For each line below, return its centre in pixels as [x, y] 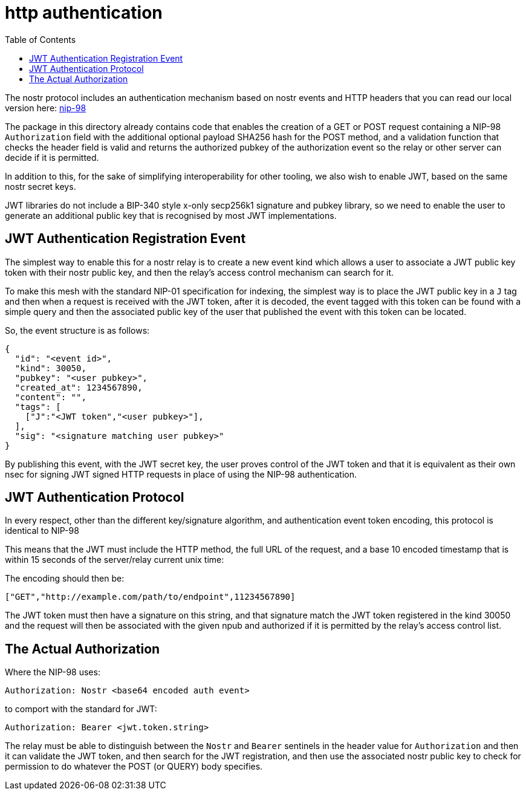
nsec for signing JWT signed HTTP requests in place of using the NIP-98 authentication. [181, 474]
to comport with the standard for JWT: [81, 709]
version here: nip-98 [46, 108]
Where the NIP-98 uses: [53, 672]
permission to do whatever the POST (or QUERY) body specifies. [134, 767]
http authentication [84, 13]
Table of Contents [41, 39]
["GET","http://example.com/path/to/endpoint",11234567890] [150, 597]
